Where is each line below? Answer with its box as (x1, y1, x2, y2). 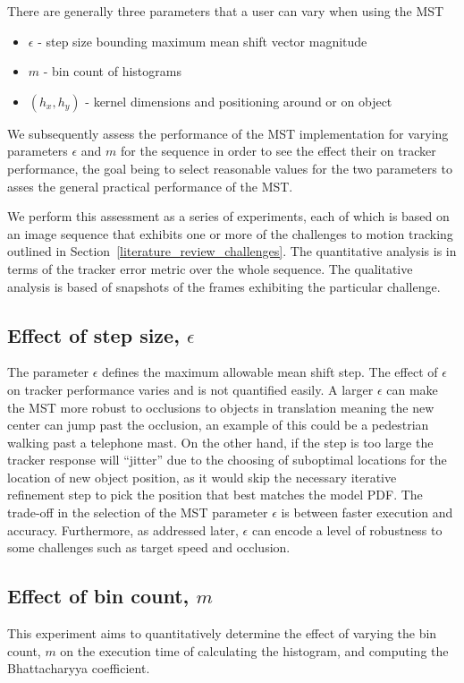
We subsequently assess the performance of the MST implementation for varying (7, 124, 449, 142)
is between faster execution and (281, 503, 453, 522)
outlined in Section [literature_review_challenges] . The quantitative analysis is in (7, 242, 457, 260)
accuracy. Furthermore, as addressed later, (7, 520, 239, 539)
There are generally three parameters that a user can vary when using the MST (7, 2, 444, 20)
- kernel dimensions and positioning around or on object (85, 91, 392, 110)
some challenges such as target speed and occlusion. (7, 538, 291, 557)
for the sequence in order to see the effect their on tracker (121, 141, 436, 160)
